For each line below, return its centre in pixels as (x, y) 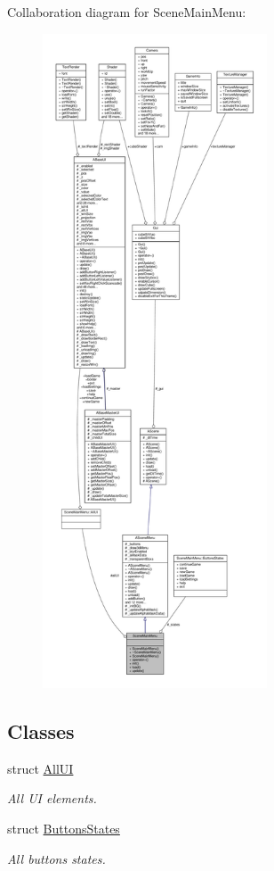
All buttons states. (56, 858)
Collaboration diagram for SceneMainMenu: (127, 12)
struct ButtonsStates (64, 828)
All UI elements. (52, 798)
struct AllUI (40, 768)
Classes (41, 730)
